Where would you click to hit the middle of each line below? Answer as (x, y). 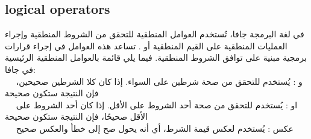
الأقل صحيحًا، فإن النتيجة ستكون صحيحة (76, 116)
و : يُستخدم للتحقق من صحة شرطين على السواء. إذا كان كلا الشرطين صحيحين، (159, 81)
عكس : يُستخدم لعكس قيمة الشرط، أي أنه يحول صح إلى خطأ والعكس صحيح (155, 128)
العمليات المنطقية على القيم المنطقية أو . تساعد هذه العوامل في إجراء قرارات (146, 45)
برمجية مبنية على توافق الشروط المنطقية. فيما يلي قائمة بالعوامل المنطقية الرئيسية (156, 57)
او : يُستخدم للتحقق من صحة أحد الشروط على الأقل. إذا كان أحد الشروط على (157, 104)
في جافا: (20, 69)
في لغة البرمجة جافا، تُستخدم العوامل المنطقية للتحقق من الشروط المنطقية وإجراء (155, 34)
